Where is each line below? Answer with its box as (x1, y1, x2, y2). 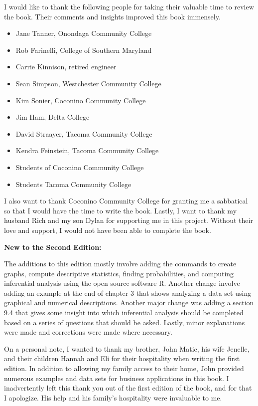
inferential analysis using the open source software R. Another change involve (4, 278, 240, 288)
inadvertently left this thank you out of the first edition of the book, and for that (4, 383, 252, 393)
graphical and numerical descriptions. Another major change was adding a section (4, 297, 254, 308)
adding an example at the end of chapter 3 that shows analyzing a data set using (4, 287, 252, 298)
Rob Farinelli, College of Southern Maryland (15, 44, 152, 55)
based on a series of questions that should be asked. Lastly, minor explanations (4, 317, 245, 327)
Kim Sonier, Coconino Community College (15, 95, 146, 105)
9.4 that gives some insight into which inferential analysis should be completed (4, 307, 244, 318)
